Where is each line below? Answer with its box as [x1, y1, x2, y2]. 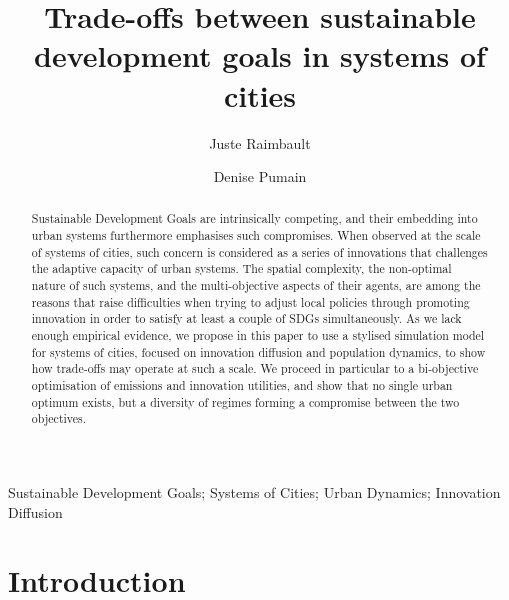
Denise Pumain [213, 166, 307, 187]
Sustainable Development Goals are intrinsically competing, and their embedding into [31, 210, 478, 227]
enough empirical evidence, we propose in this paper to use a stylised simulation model [31, 327, 485, 344]
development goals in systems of [34, 35, 486, 76]
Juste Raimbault [209, 132, 311, 153]
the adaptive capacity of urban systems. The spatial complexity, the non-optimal [31, 260, 452, 277]
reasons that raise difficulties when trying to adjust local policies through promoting [31, 293, 470, 310]
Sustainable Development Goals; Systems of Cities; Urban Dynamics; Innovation [8, 482, 501, 503]
